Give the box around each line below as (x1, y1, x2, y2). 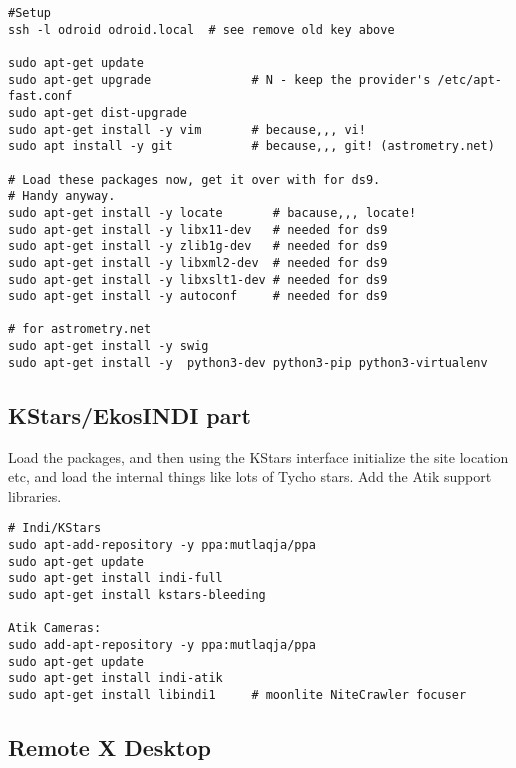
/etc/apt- (437, 72, 502, 87)
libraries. (8, 485, 62, 506)
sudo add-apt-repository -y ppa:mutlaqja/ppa (8, 638, 316, 653)
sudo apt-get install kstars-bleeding (8, 588, 266, 603)
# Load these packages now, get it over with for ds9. (8, 172, 381, 187)
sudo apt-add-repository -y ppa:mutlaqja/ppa (8, 538, 316, 553)
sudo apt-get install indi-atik (8, 671, 223, 686)
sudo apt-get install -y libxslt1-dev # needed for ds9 (8, 272, 388, 287)
